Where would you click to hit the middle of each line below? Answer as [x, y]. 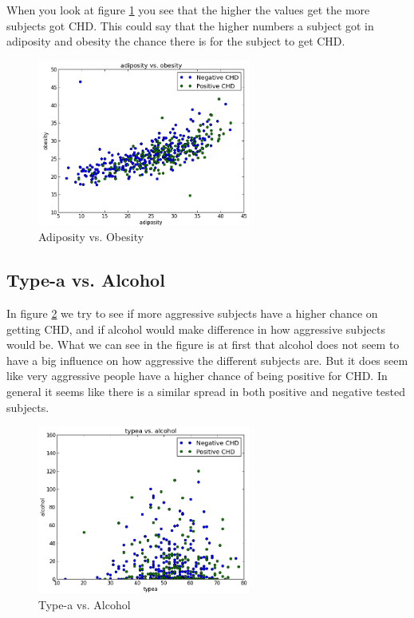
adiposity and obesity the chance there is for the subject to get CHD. [176, 41]
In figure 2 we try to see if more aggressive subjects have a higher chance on [192, 313]
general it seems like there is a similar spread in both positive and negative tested [206, 392]
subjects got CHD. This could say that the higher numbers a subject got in [190, 25]
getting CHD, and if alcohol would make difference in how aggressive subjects [196, 329]
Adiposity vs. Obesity [91, 237]
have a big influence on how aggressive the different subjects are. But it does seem [207, 360]
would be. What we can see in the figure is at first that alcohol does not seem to [203, 345]
